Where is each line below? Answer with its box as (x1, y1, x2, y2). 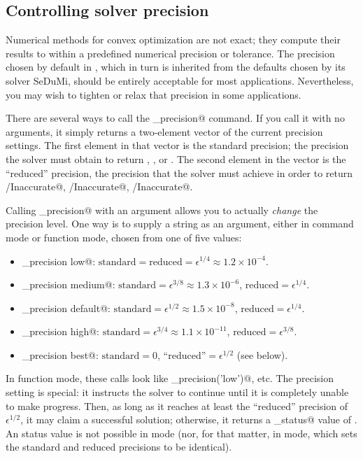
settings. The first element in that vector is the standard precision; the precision (6, 138, 349, 153)
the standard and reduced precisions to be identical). (6, 439, 232, 454)
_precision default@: (22, 300, 111, 315)
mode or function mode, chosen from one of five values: (6, 229, 242, 244)
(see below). (236, 347, 288, 362)
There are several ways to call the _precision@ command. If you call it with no (6, 111, 345, 125)
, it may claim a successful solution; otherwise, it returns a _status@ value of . (20, 412, 357, 427)
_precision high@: (22, 324, 99, 339)
